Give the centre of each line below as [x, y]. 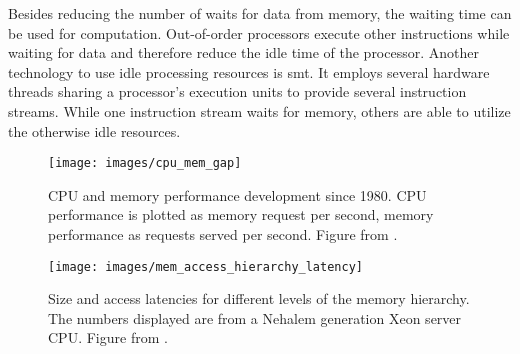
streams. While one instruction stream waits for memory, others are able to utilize [259, 110]
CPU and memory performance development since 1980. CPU [237, 194]
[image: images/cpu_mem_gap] [145, 163]
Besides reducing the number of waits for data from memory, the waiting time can [260, 13]
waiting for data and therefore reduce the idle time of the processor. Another [243, 52]
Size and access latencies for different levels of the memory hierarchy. [259, 298]
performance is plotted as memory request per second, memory [241, 214]
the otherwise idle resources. [94, 130]
